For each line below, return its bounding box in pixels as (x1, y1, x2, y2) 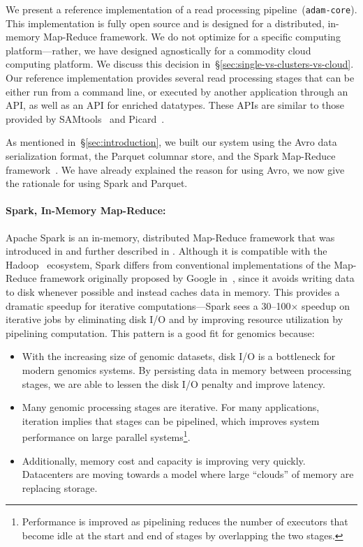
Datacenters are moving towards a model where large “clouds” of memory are (22, 467, 354, 481)
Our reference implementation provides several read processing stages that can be (6, 70, 355, 85)
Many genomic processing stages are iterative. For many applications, (22, 400, 320, 414)
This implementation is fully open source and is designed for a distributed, (6, 15, 325, 30)
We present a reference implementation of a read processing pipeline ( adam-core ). (6, 2, 357, 16)
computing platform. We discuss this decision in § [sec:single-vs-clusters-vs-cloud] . (6, 57, 354, 71)
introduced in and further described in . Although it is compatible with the (6, 243, 327, 258)
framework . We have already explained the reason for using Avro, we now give (6, 162, 345, 177)
